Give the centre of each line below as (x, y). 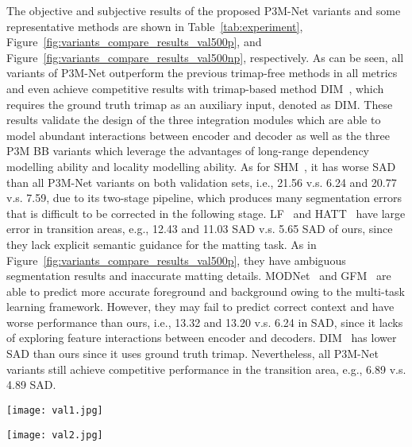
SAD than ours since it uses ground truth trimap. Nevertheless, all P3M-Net (193, 354)
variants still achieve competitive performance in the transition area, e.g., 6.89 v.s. (206, 369)
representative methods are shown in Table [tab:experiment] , (155, 26)
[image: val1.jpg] (55, 410)
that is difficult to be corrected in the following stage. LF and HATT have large (206, 213)
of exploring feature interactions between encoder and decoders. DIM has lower (202, 338)
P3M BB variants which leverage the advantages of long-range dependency (188, 151)
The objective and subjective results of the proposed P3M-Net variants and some (204, 10)
